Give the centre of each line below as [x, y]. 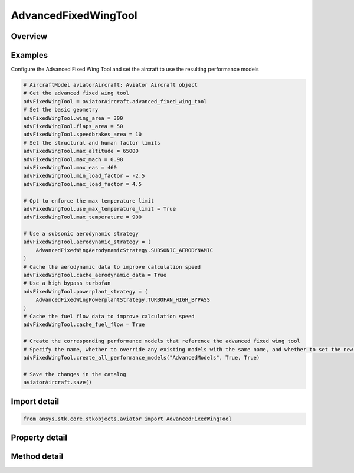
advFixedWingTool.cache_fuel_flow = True [84, 324]
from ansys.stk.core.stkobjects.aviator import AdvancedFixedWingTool [128, 419]
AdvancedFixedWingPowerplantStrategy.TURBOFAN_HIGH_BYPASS [123, 300]
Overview [29, 36]
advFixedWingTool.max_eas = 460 [70, 167]
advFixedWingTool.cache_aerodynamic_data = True [95, 275]
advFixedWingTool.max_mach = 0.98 [73, 159]
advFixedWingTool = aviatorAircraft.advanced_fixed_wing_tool [115, 101]
